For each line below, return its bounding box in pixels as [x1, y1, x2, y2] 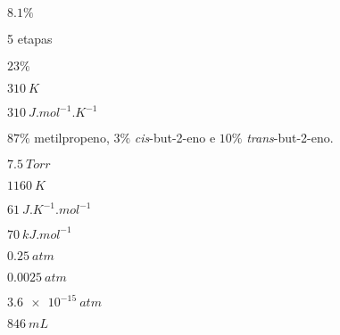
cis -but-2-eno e [134, 128, 216, 147]
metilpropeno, [34, 128, 110, 147]
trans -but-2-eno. [246, 128, 334, 147]
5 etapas [7, 29, 53, 47]
